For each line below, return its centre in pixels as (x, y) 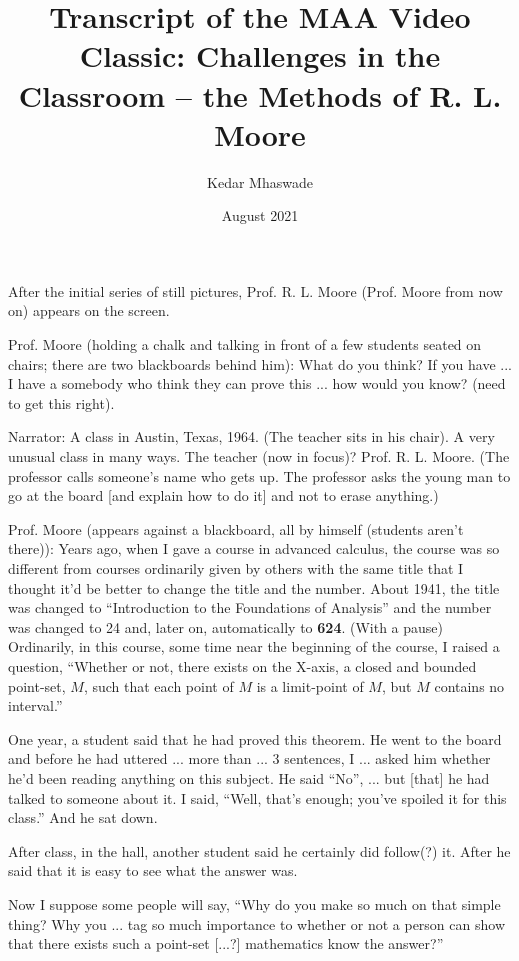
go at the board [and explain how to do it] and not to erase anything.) (223, 495)
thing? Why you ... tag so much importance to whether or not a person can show (256, 923)
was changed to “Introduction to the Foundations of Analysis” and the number (250, 607)
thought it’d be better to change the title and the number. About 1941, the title (254, 587)
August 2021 (260, 215)
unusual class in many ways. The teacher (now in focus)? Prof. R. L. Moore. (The (259, 456)
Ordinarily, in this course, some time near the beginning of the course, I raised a (254, 646)
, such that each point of (158, 685)
